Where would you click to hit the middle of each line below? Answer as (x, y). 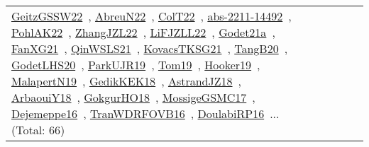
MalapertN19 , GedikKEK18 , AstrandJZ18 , (126, 81)
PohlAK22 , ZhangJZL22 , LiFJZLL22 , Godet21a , (143, 32)
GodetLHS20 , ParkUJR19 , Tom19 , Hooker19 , (136, 65)
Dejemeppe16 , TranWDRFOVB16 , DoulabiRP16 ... (145, 113)
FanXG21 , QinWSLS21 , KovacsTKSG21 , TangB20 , (150, 48)
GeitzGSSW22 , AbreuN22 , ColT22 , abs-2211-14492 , (152, 16)
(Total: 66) (38, 130)
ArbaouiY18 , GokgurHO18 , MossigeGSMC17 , (133, 97)
